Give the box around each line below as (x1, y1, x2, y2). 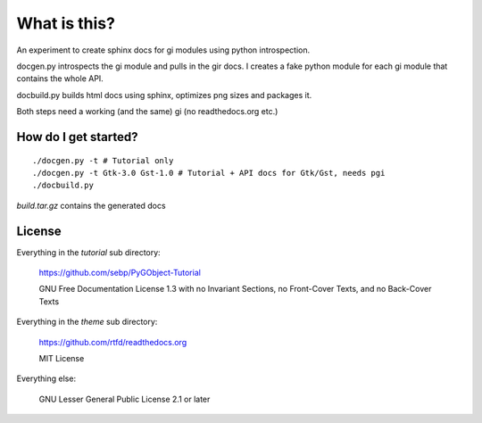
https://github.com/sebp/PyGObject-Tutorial (38, 267, 201, 278)
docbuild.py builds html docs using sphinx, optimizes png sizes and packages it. (16, 89, 312, 100)
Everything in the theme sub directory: (16, 317, 158, 328)
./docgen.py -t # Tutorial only (32, 155, 174, 165)
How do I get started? (16, 129, 138, 145)
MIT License (38, 352, 85, 363)
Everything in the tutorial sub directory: (16, 246, 161, 258)
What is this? (16, 13, 116, 33)
